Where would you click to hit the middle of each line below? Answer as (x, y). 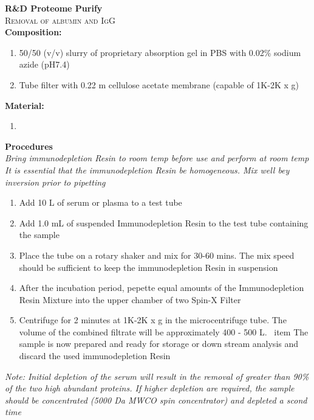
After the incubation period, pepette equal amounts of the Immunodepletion (162, 288)
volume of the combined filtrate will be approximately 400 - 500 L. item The (164, 331)
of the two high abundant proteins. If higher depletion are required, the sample (150, 388)
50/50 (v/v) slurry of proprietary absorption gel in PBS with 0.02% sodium (160, 52)
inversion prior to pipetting (55, 182)
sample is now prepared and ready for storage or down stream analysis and (159, 344)
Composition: (33, 32)
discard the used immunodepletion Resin (95, 356)
